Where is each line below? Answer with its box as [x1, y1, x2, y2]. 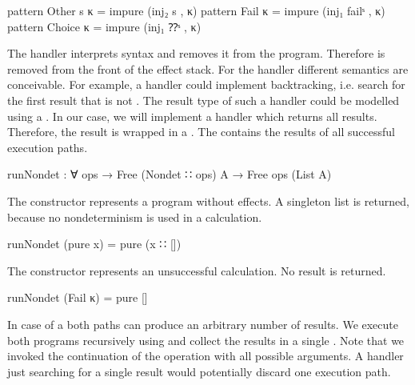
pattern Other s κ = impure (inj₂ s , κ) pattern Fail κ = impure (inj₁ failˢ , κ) [7, 2, 385, 18]
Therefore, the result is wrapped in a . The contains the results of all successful [7, 123, 395, 140]
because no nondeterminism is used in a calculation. [7, 208, 262, 225]
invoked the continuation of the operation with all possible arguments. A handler [7, 347, 404, 364]
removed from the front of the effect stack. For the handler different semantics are [7, 60, 409, 77]
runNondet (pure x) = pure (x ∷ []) [7, 235, 182, 252]
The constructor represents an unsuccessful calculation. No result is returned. [7, 262, 386, 279]
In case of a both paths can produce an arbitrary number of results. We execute [7, 315, 398, 332]
